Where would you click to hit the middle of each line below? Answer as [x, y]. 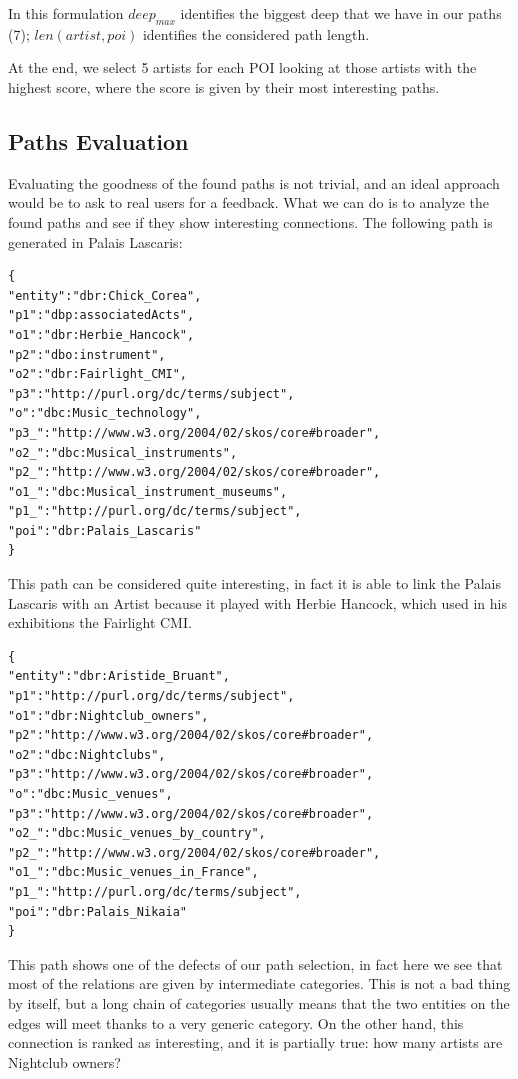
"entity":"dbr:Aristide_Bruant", [119, 676]
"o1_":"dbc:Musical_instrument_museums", [148, 491]
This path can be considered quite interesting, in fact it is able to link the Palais [254, 583]
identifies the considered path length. [256, 33]
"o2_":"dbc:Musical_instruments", [123, 452]
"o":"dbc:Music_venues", [90, 794]
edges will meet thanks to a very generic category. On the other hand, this [236, 1022]
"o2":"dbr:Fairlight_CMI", [97, 374]
